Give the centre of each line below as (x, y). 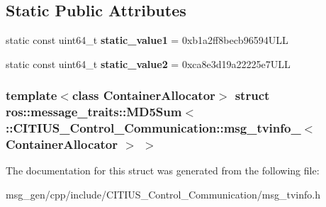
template (32, 95)
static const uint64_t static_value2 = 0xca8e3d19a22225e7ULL (148, 63)
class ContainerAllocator (144, 95)
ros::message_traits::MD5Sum (94, 112)
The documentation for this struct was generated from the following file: (163, 170)
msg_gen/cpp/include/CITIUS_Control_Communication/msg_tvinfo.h (163, 194)
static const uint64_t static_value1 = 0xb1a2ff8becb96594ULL (147, 40)
